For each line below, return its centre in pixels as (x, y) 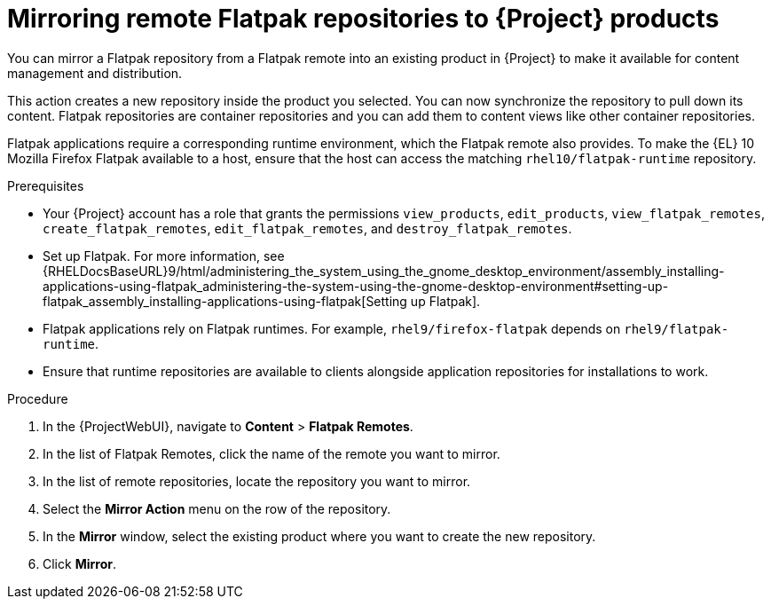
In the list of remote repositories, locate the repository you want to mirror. (257, 481)
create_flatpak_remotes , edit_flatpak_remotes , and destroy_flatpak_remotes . (307, 228)
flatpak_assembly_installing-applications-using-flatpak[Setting (225, 301)
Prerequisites (46, 185)
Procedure (38, 398)
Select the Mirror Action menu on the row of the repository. (217, 508)
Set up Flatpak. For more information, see (164, 256)
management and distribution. (95, 73)
